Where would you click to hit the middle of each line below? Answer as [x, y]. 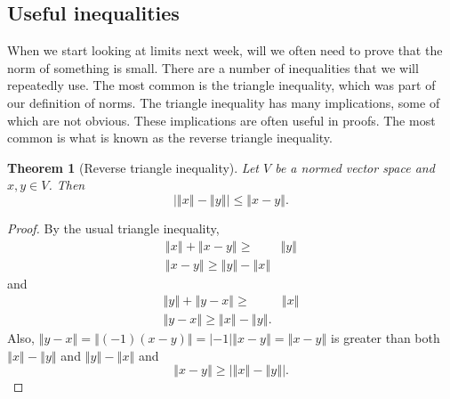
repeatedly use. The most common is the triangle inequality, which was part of [221, 85]
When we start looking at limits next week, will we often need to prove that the [225, 50]
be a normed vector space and [355, 167]
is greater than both [386, 338]
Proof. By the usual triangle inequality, [113, 228]
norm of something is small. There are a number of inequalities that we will [213, 67]
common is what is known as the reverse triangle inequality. [170, 138]
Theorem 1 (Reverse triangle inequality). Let [133, 167]
